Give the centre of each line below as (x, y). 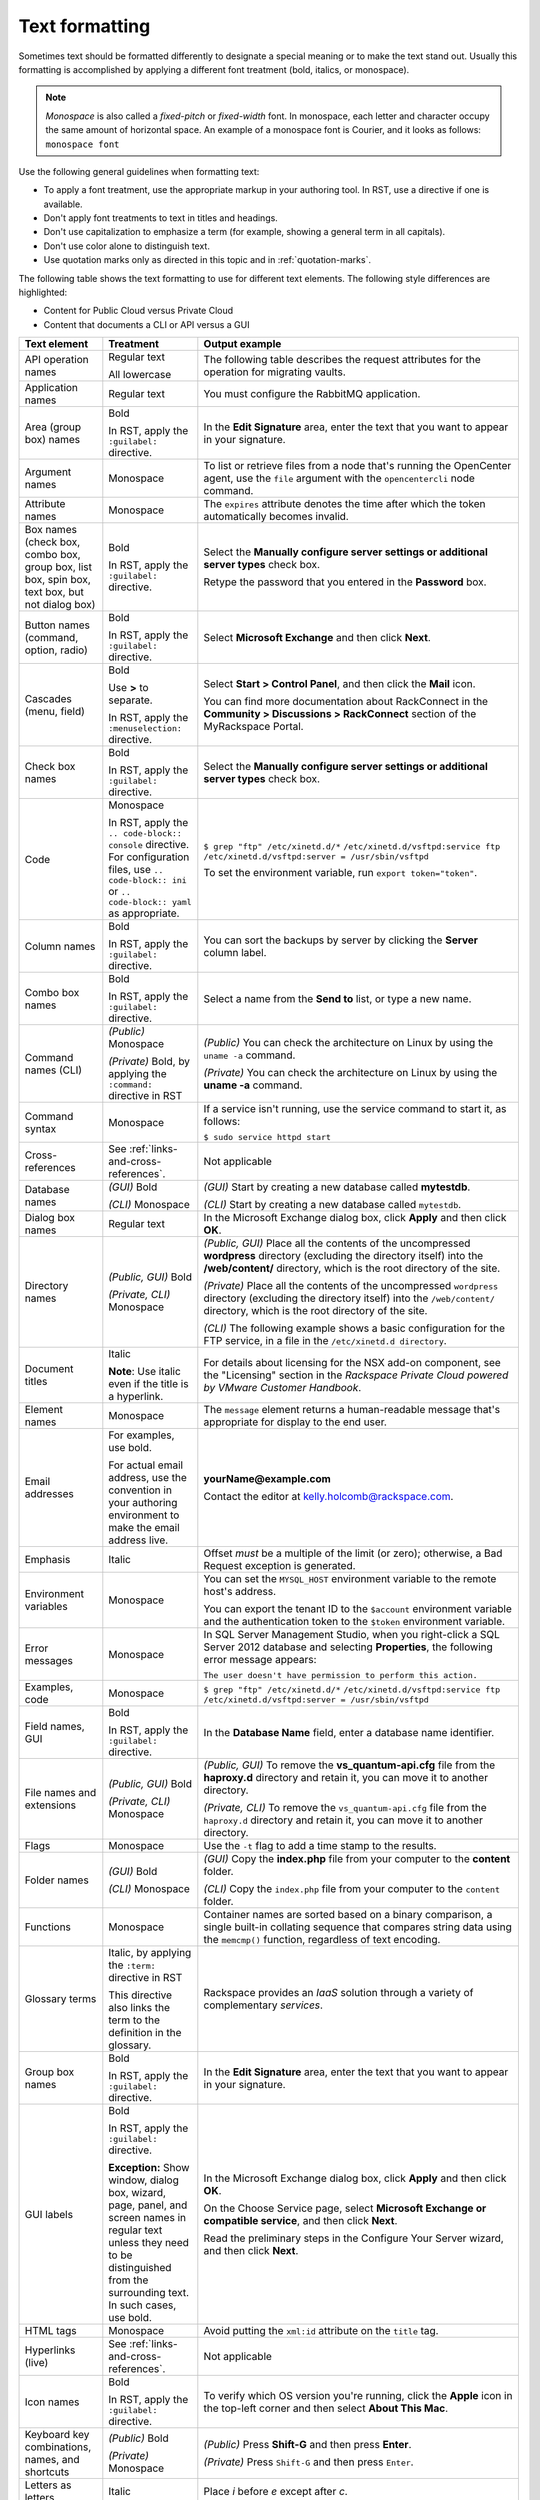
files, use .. (136, 870)
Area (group (53, 427)
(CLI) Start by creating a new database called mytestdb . (332, 1205)
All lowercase (140, 375)
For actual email (146, 1465)
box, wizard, (137, 2193)
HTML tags (50, 2331)
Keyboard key (57, 2435)
